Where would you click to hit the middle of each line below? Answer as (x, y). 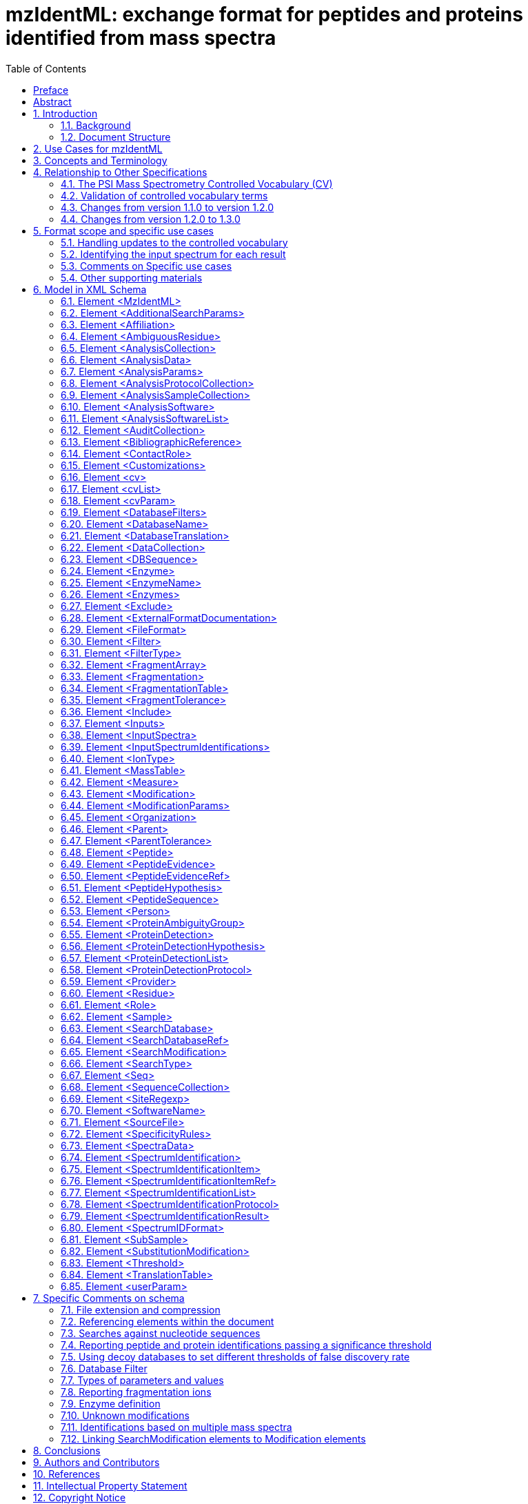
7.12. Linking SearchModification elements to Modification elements (213, 1438)
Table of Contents (46, 68)
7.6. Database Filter (104, 1368)
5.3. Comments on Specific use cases (146, 266)
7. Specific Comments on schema (109, 1298)
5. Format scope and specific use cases (123, 230)
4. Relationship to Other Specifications (120, 172)
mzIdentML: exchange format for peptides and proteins (264, 14)
